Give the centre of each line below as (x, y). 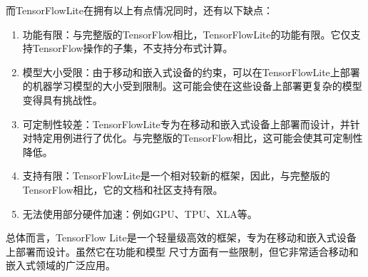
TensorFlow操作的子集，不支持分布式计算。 (133, 48)
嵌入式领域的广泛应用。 (61, 265)
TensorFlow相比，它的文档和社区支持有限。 (123, 189)
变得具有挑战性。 (62, 99)
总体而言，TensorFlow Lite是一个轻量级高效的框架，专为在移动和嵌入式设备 (181, 237)
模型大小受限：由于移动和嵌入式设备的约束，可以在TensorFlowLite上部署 (191, 72)
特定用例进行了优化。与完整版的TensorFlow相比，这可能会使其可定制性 (198, 138)
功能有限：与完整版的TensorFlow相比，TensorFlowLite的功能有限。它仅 (186, 34)
